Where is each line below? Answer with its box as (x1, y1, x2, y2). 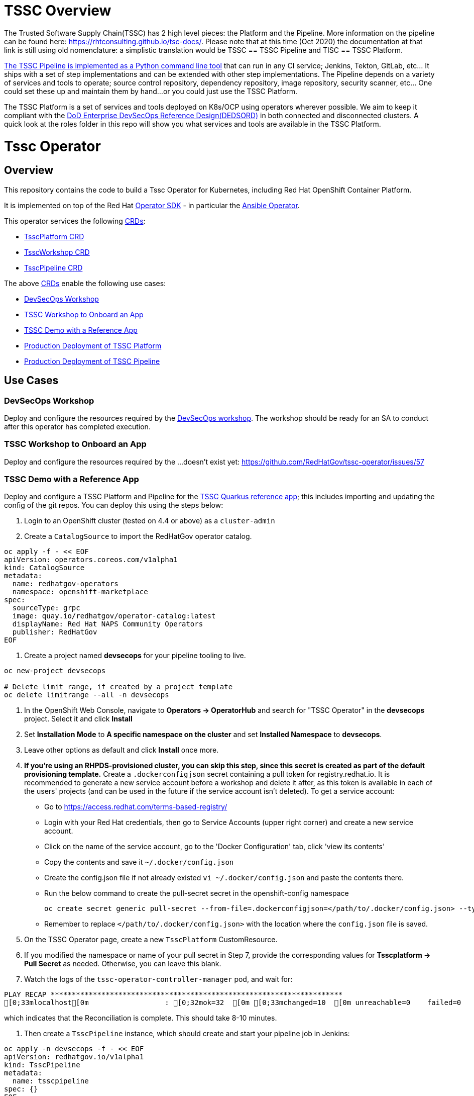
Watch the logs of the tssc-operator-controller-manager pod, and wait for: (24, 975, 293, 984)
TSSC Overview (4, 2, 111, 19)
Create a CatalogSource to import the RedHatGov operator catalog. (24, 532, 252, 541)
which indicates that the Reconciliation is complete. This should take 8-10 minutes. (4, 1014, 277, 1023)
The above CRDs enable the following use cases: (4, 279, 166, 288)
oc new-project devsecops (4, 667, 106, 675)
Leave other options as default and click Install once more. (24, 746, 219, 755)
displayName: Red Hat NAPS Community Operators (12, 620, 203, 628)
